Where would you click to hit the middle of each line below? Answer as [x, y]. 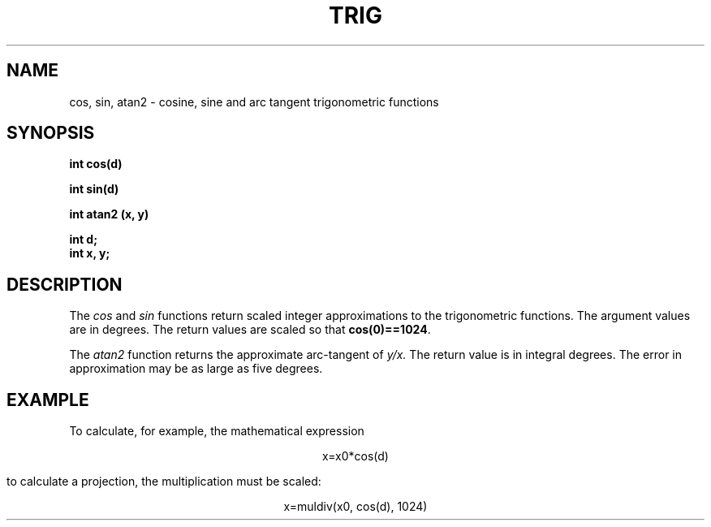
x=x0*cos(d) [355, 456]
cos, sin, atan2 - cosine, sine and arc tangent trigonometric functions [254, 102]
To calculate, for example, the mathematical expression [217, 431]
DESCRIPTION [65, 284]
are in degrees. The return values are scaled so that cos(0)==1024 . [250, 330]
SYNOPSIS [51, 133]
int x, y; [90, 253]
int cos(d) [96, 164]
